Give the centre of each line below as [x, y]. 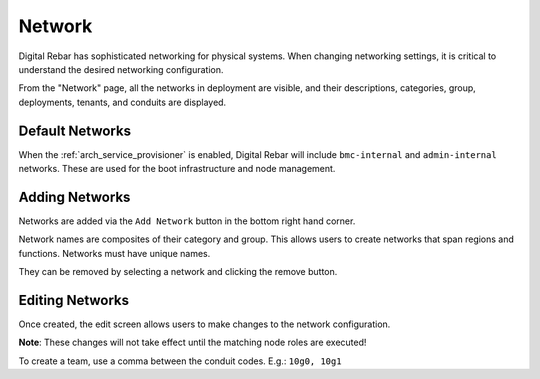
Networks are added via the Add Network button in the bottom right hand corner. [187, 221]
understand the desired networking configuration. [121, 69]
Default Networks [75, 130]
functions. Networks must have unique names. [114, 253]
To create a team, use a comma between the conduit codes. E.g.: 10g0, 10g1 [180, 361]
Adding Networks [74, 196]
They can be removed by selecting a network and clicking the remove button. [178, 272]
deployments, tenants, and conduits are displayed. [122, 102]
